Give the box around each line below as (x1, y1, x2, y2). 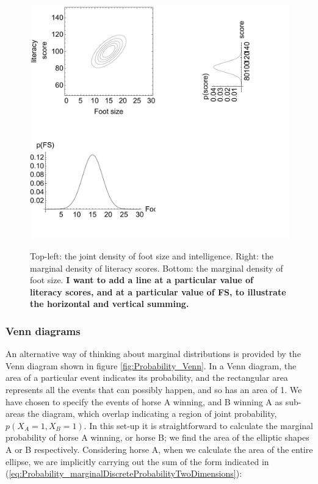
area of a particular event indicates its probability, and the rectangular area (5, 371, 288, 384)
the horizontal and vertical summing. (30, 297, 189, 310)
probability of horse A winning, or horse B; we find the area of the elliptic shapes (5, 431, 309, 444)
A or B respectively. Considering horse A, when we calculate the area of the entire (5, 442, 313, 455)
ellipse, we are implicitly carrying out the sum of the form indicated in (5, 455, 269, 468)
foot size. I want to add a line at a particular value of (30, 273, 254, 286)
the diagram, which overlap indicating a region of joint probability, (27, 407, 277, 420)
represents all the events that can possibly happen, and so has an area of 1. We (5, 383, 302, 396)
